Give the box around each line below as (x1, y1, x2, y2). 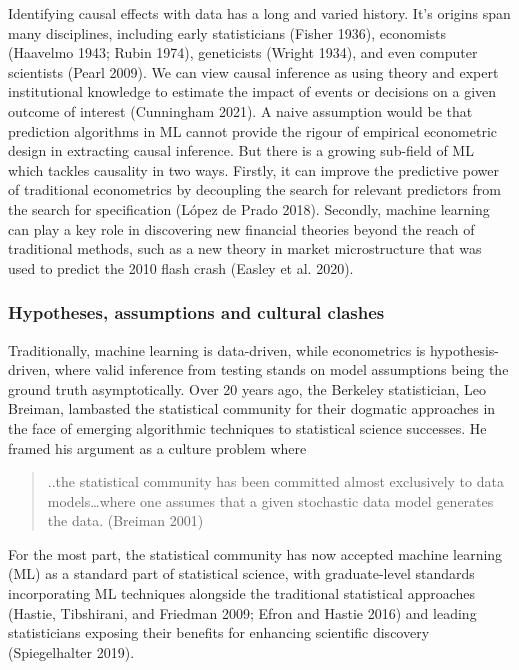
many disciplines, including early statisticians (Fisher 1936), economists (8, 22, 447, 43)
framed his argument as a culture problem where (8, 437, 307, 458)
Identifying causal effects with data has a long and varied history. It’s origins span (8, 3, 511, 23)
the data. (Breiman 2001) (47, 510, 204, 531)
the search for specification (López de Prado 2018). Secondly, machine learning (8, 198, 490, 219)
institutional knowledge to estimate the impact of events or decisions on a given (8, 81, 497, 102)
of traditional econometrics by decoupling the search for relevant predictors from (8, 179, 501, 200)
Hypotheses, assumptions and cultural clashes (8, 300, 385, 325)
